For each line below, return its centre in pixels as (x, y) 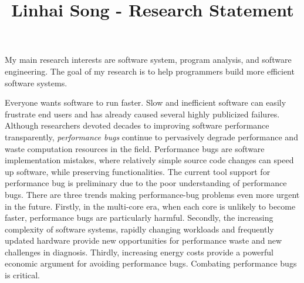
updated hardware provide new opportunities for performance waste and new (143, 240)
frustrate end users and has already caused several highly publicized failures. (142, 114)
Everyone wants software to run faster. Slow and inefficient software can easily (146, 102)
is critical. (23, 275)
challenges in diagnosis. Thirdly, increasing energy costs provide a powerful (139, 252)
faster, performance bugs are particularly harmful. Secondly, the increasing (139, 218)
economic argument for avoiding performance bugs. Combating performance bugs (151, 263)
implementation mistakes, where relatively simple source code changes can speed (149, 160)
